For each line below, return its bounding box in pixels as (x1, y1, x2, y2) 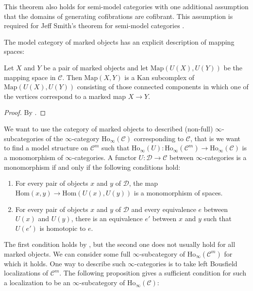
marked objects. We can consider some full (4, 248, 131, 259)
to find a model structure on (4, 143, 88, 153)
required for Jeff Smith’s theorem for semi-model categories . (4, 20, 185, 31)
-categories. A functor (72, 152, 136, 162)
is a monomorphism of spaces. (134, 187, 223, 197)
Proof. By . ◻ (4, 107, 46, 117)
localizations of (4, 268, 49, 278)
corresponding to (134, 133, 184, 143)
